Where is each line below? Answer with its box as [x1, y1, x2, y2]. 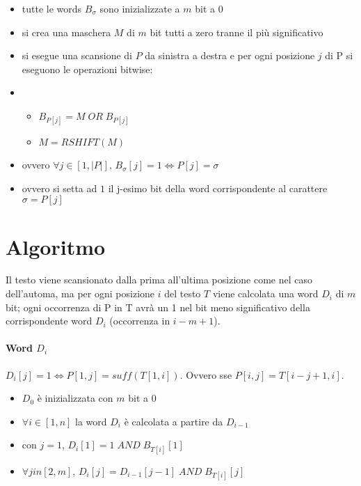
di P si [325, 48, 353, 63]
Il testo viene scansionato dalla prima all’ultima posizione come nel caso [6, 272, 312, 287]
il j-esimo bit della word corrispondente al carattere [108, 180, 328, 195]
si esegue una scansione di [22, 48, 132, 63]
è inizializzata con [37, 391, 113, 405]
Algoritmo [6, 232, 106, 260]
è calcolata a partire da [124, 414, 223, 428]
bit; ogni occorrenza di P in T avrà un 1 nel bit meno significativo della [6, 299, 310, 314]
